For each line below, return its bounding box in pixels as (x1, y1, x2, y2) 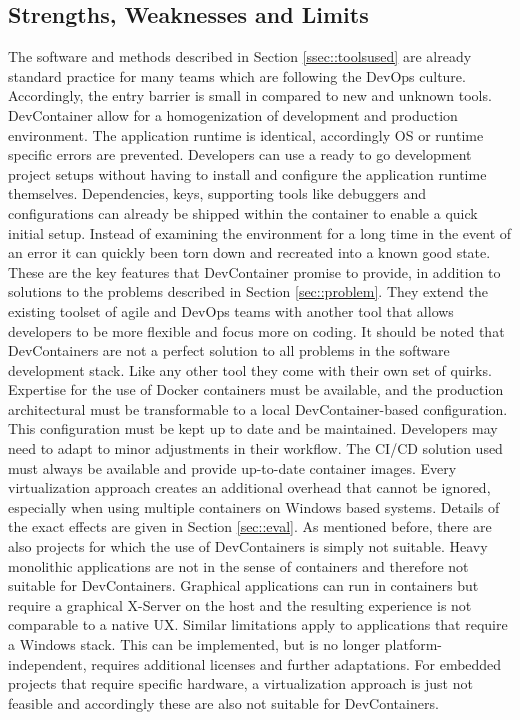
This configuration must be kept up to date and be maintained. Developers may (8, 418, 498, 439)
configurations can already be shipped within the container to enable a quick (8, 202, 478, 223)
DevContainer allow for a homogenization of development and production (8, 104, 458, 125)
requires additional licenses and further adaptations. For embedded (91, 653, 502, 674)
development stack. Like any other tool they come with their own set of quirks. (8, 359, 492, 380)
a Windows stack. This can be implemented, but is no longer (8, 634, 381, 655)
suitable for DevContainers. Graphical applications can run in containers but (8, 575, 479, 596)
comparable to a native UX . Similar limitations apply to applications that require (8, 614, 508, 635)
